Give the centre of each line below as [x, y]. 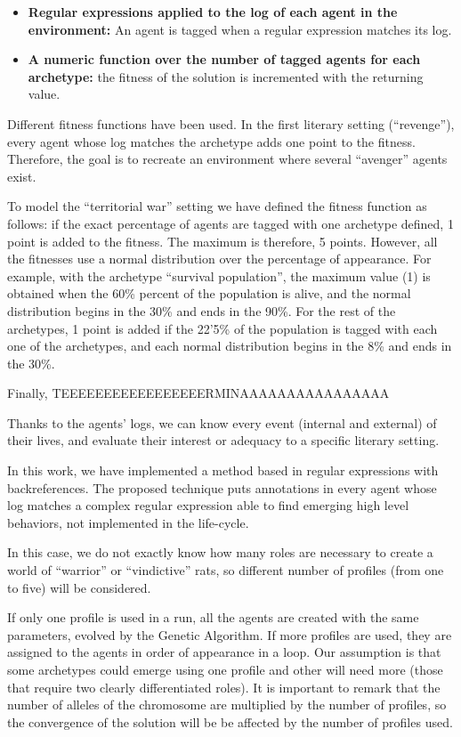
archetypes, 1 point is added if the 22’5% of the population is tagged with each [222, 328]
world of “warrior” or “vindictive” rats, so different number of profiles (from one [226, 570]
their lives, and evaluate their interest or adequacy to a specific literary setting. [223, 440]
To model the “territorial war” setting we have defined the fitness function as [217, 206]
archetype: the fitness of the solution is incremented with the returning [226, 76]
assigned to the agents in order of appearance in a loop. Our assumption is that [224, 652]
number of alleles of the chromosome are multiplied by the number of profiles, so [227, 705]
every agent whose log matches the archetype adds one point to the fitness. [211, 141]
